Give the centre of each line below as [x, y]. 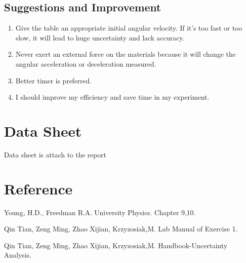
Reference [38, 188]
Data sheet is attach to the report [55, 154]
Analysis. [18, 255]
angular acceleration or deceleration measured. [86, 63]
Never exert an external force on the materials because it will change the [125, 54]
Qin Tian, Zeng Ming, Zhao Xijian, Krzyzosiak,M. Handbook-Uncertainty [116, 245]
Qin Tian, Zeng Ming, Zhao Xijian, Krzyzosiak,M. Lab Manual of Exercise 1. [121, 229]
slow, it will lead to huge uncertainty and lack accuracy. [100, 37]
